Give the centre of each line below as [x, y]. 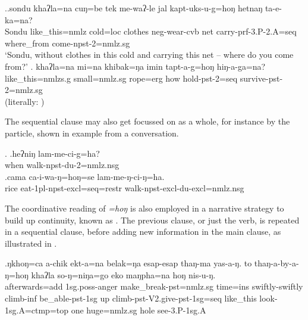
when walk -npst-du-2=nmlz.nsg [62, 165]
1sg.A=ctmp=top [37, 310]
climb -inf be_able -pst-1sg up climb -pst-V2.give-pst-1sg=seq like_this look [140, 298]
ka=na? [19, 19]
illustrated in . [31, 243]
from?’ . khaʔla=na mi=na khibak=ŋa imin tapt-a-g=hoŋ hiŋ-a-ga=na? [135, 66]
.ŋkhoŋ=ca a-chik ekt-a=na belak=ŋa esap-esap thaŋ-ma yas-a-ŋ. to [128, 263]
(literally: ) [25, 101]
